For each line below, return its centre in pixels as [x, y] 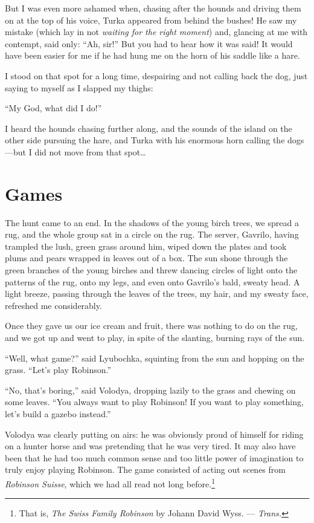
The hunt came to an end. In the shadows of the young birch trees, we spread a [152, 222]
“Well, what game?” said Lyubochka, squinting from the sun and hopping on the [155, 358]
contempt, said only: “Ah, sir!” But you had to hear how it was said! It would [149, 43]
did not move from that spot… [90, 151]
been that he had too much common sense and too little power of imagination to [154, 457]
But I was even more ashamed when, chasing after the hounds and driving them [153, 8]
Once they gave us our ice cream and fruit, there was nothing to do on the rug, [151, 326]
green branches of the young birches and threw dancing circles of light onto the [151, 270]
